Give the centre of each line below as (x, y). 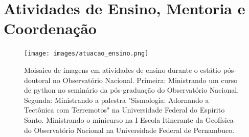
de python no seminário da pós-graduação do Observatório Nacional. (132, 90)
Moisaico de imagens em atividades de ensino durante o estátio (122, 70)
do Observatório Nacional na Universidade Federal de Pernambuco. (129, 130)
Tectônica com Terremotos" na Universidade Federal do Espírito (124, 110)
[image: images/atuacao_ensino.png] (86, 54)
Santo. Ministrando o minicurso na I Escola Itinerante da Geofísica (129, 119)
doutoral (37, 80)
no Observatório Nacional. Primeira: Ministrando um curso (145, 80)
